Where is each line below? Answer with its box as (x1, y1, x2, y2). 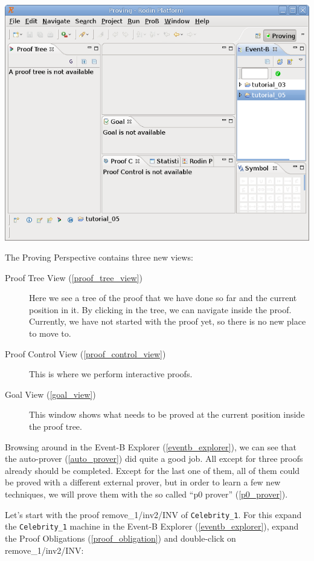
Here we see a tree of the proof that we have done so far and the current (29, 291, 297, 304)
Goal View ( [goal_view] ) (5, 388, 96, 400)
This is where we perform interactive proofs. (29, 368, 193, 380)
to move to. (29, 327, 71, 340)
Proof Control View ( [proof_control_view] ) (5, 347, 166, 360)
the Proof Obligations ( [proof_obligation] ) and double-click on (5, 531, 236, 544)
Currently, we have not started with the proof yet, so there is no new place (29, 315, 306, 328)
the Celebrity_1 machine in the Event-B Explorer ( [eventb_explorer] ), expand (5, 520, 299, 533)
